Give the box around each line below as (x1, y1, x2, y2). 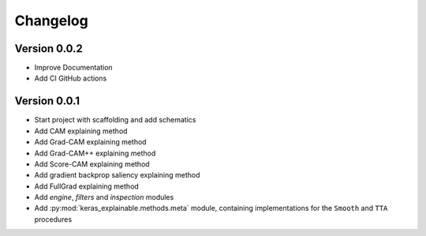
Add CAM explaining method (34, 126, 128, 136)
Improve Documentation (34, 63, 114, 73)
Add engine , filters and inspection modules (34, 193, 174, 202)
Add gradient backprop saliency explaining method (34, 170, 200, 180)
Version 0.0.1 (14, 95, 80, 108)
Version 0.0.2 (14, 42, 83, 55)
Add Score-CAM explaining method (34, 159, 150, 169)
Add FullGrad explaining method (34, 182, 140, 191)
